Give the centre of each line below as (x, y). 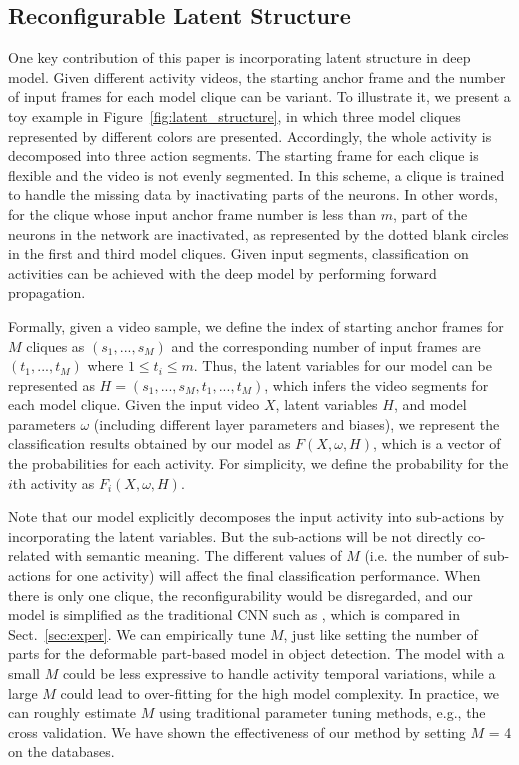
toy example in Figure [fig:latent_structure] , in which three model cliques (234, 115)
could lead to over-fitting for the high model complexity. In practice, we (279, 692)
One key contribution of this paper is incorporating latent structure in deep (239, 57)
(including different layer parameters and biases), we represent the (296, 423)
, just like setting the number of (380, 633)
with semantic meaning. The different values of (198, 555)
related (29, 555)
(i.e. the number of (421, 555)
